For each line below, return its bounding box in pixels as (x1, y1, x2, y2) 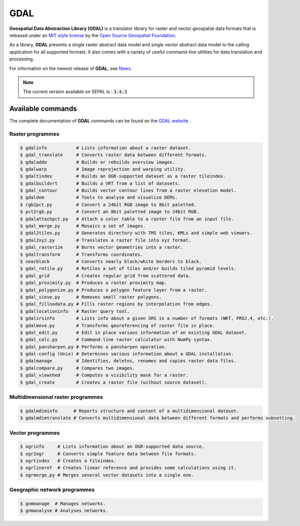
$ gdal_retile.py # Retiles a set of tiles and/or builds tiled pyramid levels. (20, 266, 237, 272)
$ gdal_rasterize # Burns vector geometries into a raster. (20, 244, 183, 250)
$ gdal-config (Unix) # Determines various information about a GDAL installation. (20, 351, 234, 357)
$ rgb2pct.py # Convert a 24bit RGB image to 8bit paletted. (20, 202, 197, 208)
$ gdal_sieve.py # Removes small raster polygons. (20, 294, 162, 300)
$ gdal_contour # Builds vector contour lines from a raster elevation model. (20, 188, 237, 193)
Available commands (9, 105, 77, 113)
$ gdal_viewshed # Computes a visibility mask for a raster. (20, 372, 189, 378)
